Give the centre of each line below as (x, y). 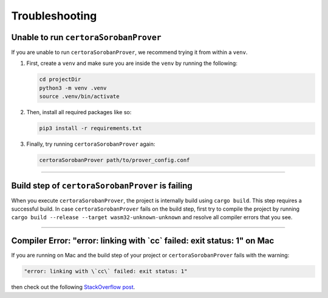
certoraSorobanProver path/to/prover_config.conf (114, 160)
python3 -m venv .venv (73, 88)
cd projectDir (60, 80)
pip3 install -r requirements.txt (91, 128)
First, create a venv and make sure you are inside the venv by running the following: (132, 63)
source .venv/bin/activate (79, 97)
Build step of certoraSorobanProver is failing (102, 185)
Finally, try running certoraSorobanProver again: (91, 144)
